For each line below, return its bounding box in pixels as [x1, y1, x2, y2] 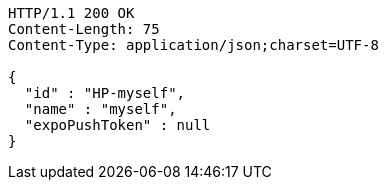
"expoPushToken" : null [24, 117, 211, 133]
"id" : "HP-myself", [24, 85, 186, 101]
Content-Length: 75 [8, 21, 160, 37]
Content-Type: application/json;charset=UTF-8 [8, 37, 379, 53]
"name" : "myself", [24, 101, 177, 117]
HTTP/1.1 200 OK [8, 5, 135, 21]
